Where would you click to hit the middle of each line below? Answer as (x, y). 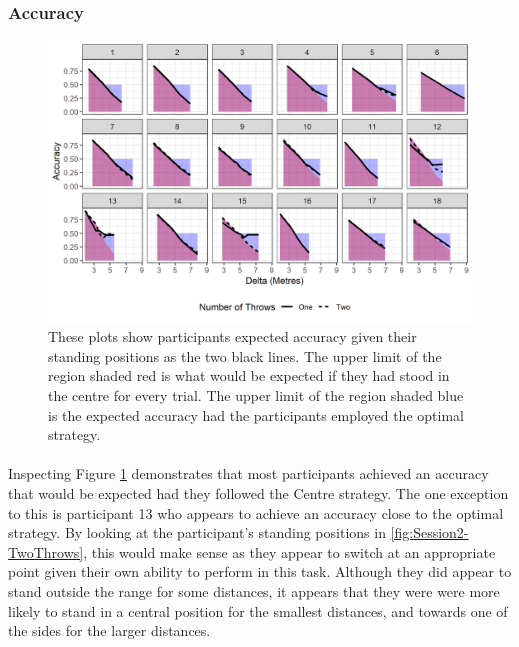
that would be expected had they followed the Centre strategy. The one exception (258, 492)
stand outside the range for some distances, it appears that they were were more (254, 590)
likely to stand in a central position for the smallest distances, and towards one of (258, 610)
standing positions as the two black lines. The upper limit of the (245, 355)
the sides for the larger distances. (109, 630)
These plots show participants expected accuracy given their (232, 336)
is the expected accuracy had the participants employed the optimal (256, 414)
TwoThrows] (46, 551)
